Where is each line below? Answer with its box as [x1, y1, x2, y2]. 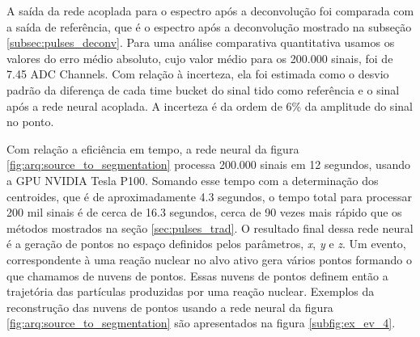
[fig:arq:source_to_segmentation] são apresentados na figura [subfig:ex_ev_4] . [6, 314, 396, 331]
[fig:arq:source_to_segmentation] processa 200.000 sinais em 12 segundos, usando [6, 156, 410, 173]
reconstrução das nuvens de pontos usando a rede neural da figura [6, 298, 333, 315]
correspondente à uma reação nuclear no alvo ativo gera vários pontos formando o [6, 251, 412, 267]
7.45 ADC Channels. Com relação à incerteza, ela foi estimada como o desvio [6, 65, 389, 82]
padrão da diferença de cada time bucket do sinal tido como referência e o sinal [6, 81, 400, 98]
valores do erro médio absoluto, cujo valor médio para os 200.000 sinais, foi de [6, 49, 393, 66]
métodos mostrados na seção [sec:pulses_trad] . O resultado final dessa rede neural [6, 219, 414, 236]
